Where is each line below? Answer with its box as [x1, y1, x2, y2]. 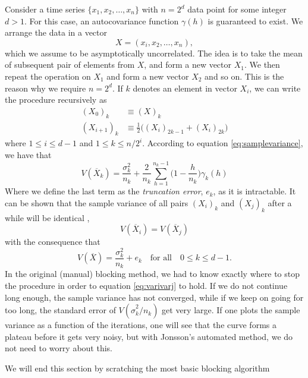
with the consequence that [5, 235, 100, 248]
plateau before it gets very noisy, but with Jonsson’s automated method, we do [5, 330, 293, 342]
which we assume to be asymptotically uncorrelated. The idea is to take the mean [5, 46, 303, 59]
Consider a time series [5, 3, 85, 15]
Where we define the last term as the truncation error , [5, 185, 203, 197]
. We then [244, 58, 280, 71]
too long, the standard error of [5, 304, 116, 316]
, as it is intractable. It [213, 185, 296, 197]
